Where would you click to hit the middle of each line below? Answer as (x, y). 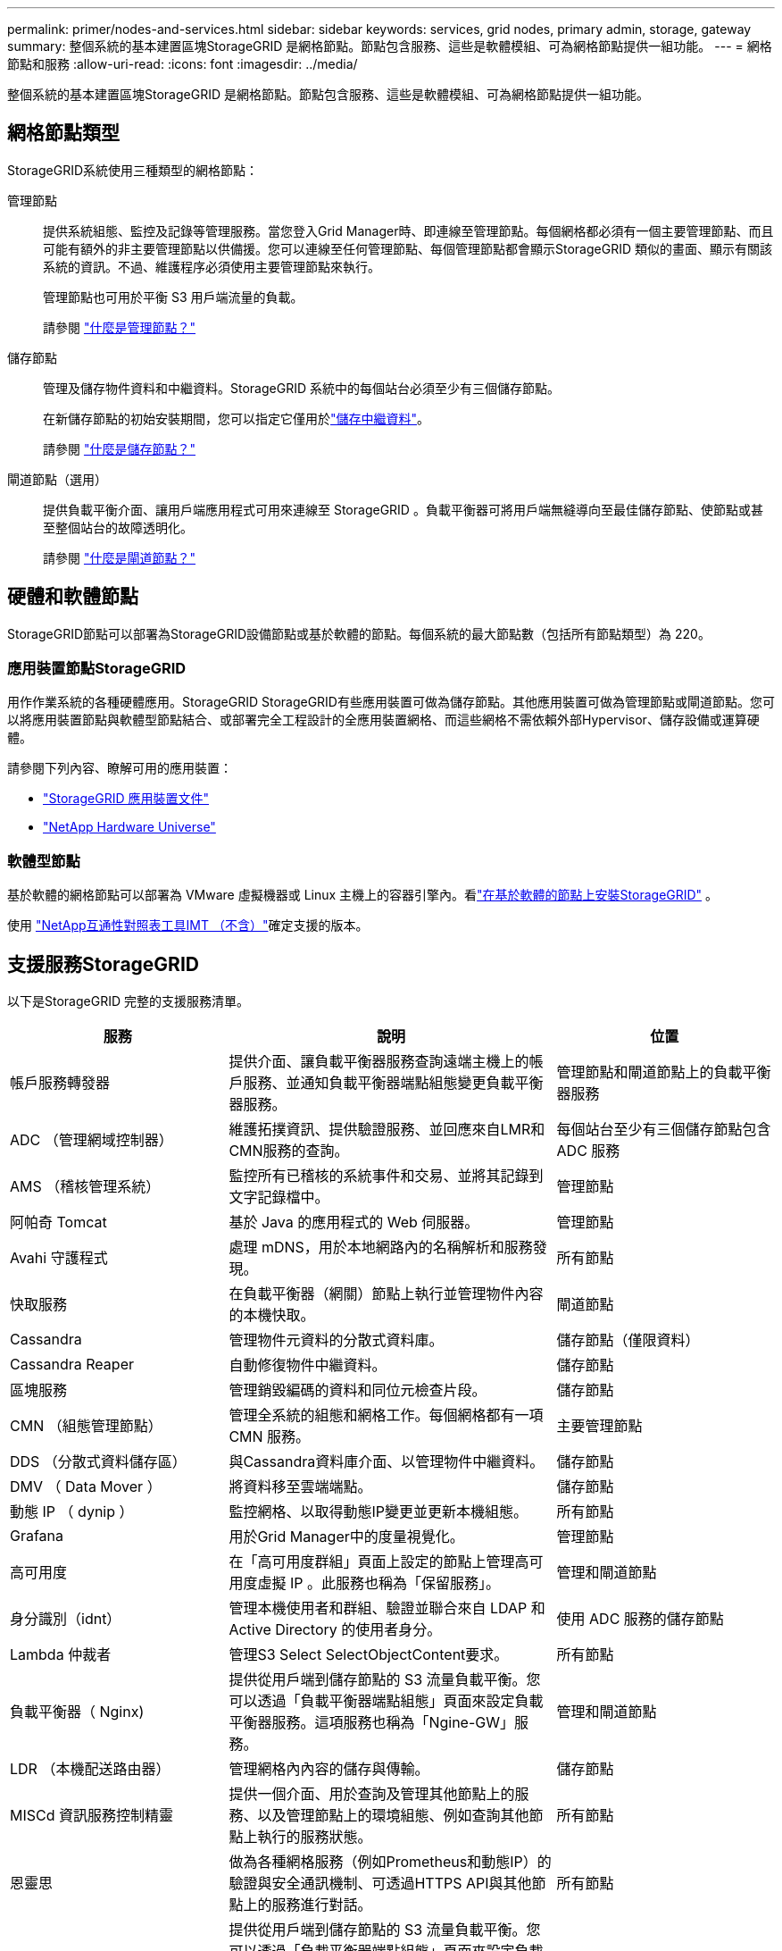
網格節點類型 (63, 133)
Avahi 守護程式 (59, 1258)
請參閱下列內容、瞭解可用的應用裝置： (120, 768)
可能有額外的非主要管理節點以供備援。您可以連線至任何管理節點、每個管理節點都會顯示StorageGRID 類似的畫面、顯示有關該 (408, 248)
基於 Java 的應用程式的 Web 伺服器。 (354, 1223)
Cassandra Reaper (72, 1365)
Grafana (37, 1536)
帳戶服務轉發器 (60, 1083)
